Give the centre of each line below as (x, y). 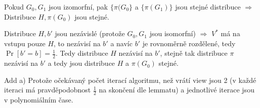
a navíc (121, 43)
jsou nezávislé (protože (90, 33)
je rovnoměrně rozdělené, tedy (189, 43)
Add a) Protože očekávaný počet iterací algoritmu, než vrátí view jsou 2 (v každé (130, 80)
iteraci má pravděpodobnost (48, 90)
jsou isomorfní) (172, 33)
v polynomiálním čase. (39, 100)
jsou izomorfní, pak (78, 7)
